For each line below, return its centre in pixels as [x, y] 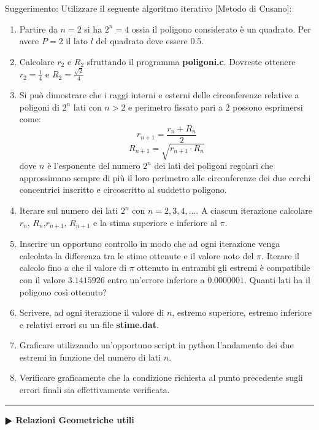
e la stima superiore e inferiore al [155, 222]
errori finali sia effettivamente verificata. [94, 390]
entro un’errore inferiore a [156, 279]
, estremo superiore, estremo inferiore [242, 312]
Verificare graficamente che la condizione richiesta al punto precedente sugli [161, 377]
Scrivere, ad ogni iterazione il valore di [92, 312]
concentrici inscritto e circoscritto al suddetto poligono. [123, 190]
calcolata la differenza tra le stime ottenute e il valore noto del [136, 255]
